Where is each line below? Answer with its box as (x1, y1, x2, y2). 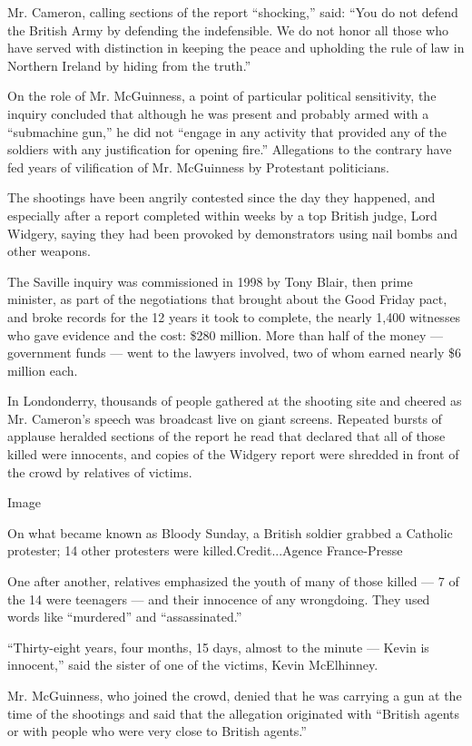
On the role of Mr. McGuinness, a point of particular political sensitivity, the (7, 86, 437, 105)
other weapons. (7, 241, 91, 260)
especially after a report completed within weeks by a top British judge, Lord (7, 205, 438, 224)
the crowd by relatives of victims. (7, 462, 192, 481)
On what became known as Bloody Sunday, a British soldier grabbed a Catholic (7, 523, 453, 542)
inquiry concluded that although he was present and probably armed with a (7, 103, 429, 123)
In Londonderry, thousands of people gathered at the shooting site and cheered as (7, 391, 462, 410)
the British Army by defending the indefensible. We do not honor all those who (7, 20, 448, 39)
